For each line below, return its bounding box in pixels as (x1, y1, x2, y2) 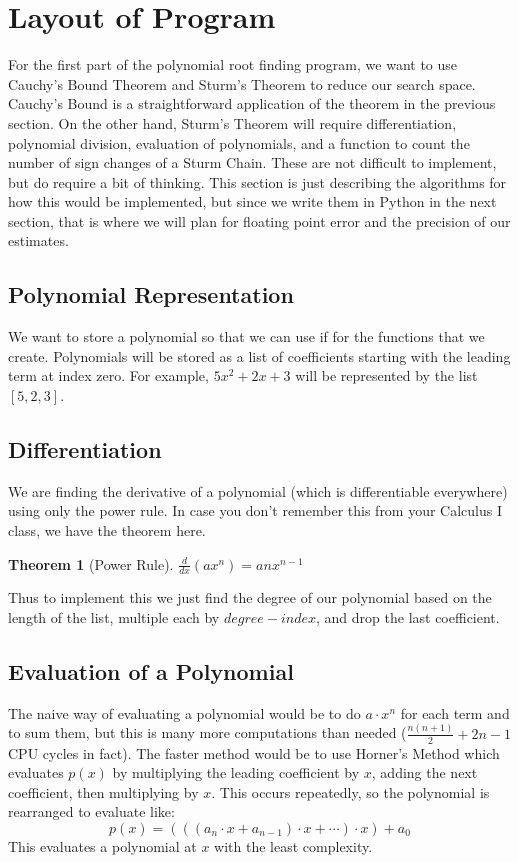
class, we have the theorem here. (8, 520, 206, 541)
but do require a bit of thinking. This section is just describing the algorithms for (8, 171, 507, 192)
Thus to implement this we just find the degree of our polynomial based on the (8, 587, 492, 608)
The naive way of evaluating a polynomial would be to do (8, 702, 361, 723)
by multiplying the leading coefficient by (112, 762, 360, 783)
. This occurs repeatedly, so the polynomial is (211, 781, 490, 802)
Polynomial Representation (8, 279, 294, 310)
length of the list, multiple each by (8, 607, 220, 628)
